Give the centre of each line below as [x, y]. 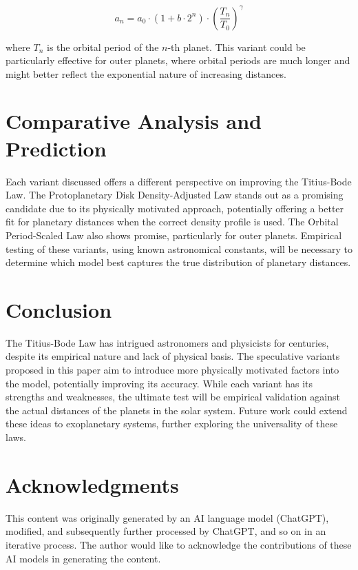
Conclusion [59, 309]
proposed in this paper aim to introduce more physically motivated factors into [172, 370]
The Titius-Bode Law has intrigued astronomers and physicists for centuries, [167, 342]
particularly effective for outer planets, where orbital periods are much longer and [178, 60]
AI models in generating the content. [83, 558]
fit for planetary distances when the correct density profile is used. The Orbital [172, 222]
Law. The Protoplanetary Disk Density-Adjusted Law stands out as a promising [175, 195]
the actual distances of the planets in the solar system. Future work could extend [177, 410]
